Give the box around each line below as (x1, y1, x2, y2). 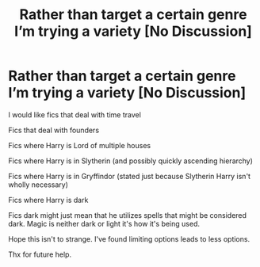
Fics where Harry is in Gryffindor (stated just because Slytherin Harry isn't (8, 171, 251, 181)
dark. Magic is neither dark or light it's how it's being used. (8, 219, 201, 228)
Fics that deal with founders (8, 125, 100, 135)
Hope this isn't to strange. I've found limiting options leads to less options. (8, 234, 250, 243)
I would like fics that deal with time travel (8, 109, 141, 120)
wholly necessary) (8, 180, 69, 189)
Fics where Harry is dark (8, 195, 89, 204)
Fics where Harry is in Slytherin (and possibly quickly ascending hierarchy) (8, 156, 254, 166)
